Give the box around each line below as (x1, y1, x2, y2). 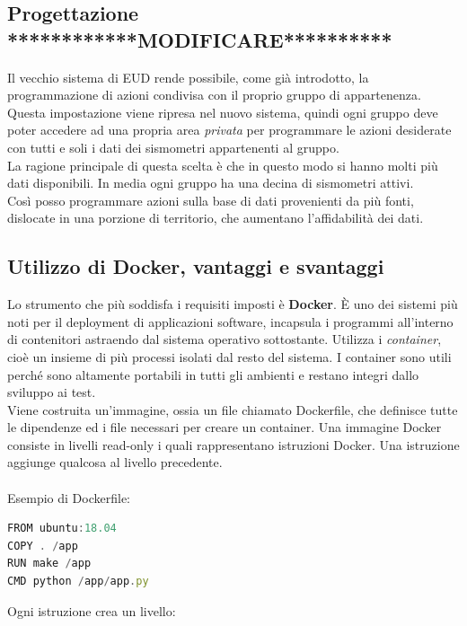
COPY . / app (7, 539, 78, 552)
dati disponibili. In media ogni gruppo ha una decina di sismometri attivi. (7, 173, 414, 192)
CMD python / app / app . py (7, 575, 149, 588)
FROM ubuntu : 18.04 (7, 522, 117, 535)
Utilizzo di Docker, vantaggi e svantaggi (7, 252, 384, 280)
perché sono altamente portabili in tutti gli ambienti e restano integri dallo (7, 365, 419, 384)
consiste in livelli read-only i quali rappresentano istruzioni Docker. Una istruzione (7, 435, 460, 454)
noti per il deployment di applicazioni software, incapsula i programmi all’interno (7, 312, 454, 331)
